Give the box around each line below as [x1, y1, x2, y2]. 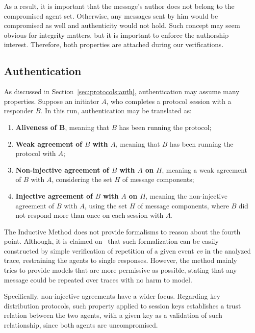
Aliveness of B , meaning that [15, 122, 109, 132]
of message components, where [137, 200, 229, 210]
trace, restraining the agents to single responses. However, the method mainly [4, 255, 237, 265]
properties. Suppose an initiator [4, 96, 99, 106]
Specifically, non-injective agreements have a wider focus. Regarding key [4, 291, 221, 301]
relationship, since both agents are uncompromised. [4, 320, 158, 330]
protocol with [15, 148, 56, 158]
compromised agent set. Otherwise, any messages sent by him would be [4, 10, 218, 21]
